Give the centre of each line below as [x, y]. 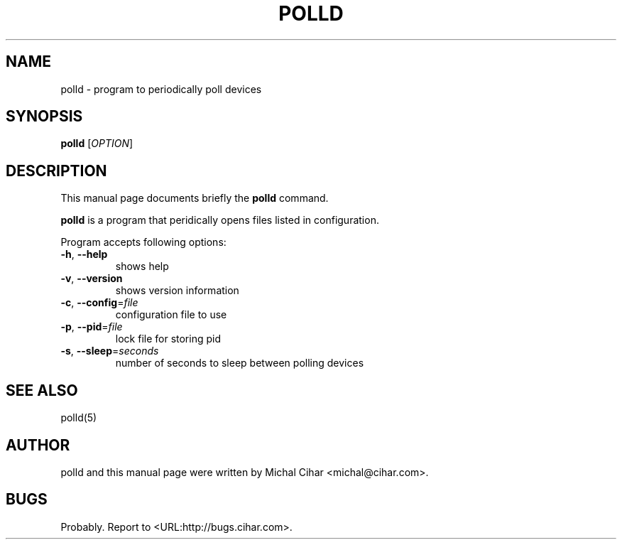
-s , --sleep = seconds [110, 351]
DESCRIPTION [56, 171]
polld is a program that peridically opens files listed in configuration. [220, 220]
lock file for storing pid [168, 339]
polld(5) [79, 418]
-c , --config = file [99, 303]
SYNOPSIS [44, 117]
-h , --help [84, 254]
